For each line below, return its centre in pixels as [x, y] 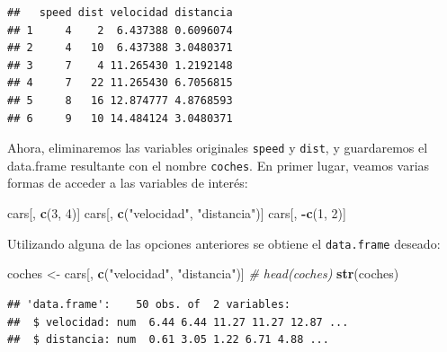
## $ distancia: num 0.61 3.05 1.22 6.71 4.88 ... [168, 340]
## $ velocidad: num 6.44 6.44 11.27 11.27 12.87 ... [178, 322]
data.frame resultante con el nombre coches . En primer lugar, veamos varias [219, 165]
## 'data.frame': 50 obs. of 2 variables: [149, 304]
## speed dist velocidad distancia [120, 13]
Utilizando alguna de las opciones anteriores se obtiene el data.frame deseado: [224, 243]
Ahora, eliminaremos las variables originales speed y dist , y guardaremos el [218, 148]
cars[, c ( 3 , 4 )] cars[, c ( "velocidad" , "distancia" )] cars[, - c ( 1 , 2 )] [177, 213]
